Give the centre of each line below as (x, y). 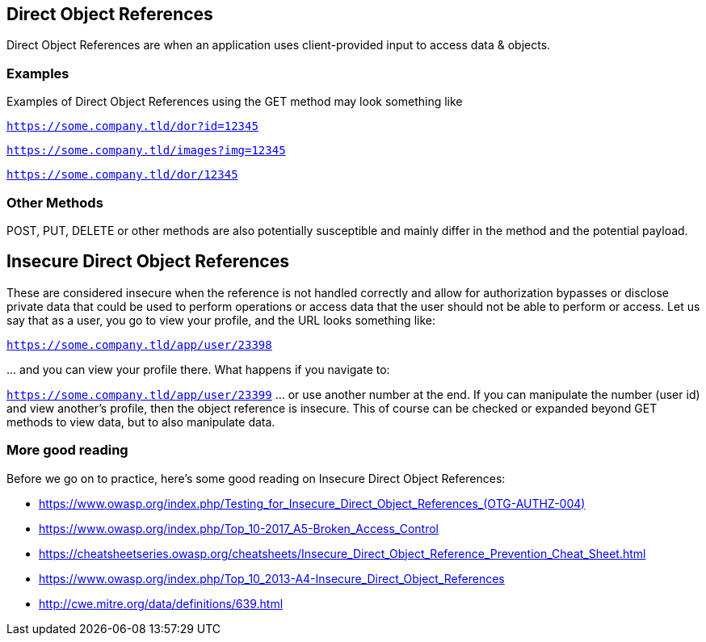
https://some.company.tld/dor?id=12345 (132, 126)
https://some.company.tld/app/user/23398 (139, 344)
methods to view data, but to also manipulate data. (141, 422)
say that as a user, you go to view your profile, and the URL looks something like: (221, 320)
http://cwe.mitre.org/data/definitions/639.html (161, 603)
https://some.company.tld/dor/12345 (122, 175)
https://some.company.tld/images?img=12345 (146, 151)
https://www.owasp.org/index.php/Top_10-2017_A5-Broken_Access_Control (239, 528)
